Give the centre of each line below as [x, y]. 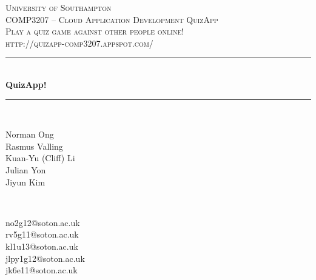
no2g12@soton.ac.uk [43, 222]
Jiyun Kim [25, 182]
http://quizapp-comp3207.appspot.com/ [79, 43]
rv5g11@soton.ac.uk [42, 234]
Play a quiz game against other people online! [95, 31]
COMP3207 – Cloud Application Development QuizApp [112, 19]
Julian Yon [26, 169]
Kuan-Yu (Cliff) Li [40, 158]
